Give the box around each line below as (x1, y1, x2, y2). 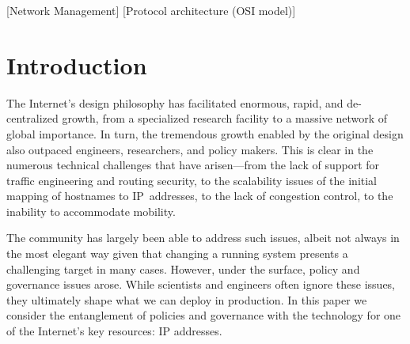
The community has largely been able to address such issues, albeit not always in (6, 229, 400, 246)
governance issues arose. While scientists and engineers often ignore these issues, (6, 276, 396, 293)
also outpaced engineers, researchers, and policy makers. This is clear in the (6, 141, 374, 157)
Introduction (6, 48, 147, 81)
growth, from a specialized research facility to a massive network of (62, 110, 388, 127)
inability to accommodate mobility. (6, 202, 176, 219)
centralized (6, 110, 59, 127)
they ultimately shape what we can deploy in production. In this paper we (6, 291, 367, 308)
